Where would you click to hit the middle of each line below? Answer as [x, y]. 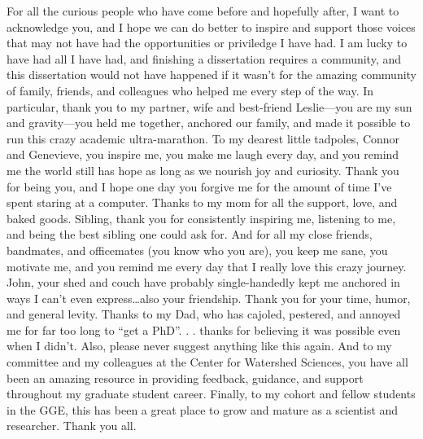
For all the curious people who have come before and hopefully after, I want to [203, 11]
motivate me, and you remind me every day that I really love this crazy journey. [207, 266]
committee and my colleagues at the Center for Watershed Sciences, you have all [207, 362]
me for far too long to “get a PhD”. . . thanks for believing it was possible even [204, 329]
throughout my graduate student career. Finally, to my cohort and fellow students [211, 394]
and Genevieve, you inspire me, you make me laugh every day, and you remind [203, 154]
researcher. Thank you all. [72, 426]
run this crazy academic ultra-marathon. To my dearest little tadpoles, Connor [203, 138]
